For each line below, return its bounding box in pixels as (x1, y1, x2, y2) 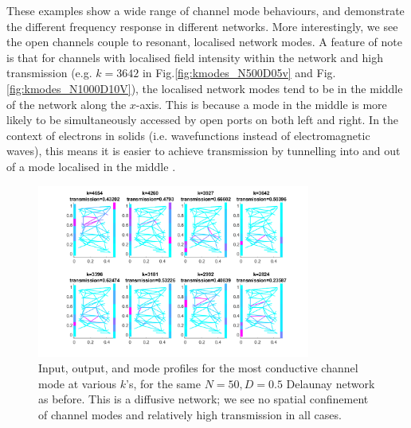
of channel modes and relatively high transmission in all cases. (38, 406, 342, 422)
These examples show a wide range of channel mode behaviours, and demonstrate (6, 2, 405, 18)
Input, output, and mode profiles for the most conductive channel (38, 360, 358, 376)
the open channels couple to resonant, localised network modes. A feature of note (6, 33, 403, 50)
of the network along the (6, 95, 127, 112)
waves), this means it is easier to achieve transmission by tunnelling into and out (6, 142, 401, 159)
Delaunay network (286, 375, 375, 391)
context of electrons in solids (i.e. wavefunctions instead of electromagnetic (6, 126, 370, 143)
